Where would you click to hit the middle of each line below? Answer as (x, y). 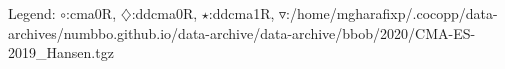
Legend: (32, 13)
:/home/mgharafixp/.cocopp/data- (392, 13)
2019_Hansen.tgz (61, 52)
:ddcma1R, (241, 13)
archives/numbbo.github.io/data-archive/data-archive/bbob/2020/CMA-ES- (242, 32)
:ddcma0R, (164, 13)
